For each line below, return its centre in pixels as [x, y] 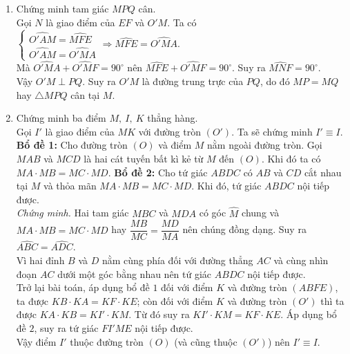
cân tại [85, 94]
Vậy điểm [36, 341]
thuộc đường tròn [107, 341]
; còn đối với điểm [175, 300]
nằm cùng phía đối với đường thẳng [177, 260]
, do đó [275, 81]
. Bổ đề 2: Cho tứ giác [158, 172]
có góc [213, 213]
